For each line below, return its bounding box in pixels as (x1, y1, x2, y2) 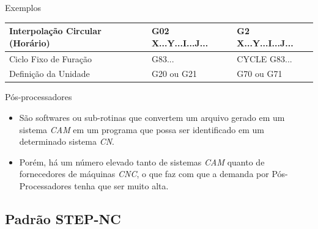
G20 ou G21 (151, 67, 197, 80)
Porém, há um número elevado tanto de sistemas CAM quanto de (19, 155, 265, 168)
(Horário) (9, 36, 50, 49)
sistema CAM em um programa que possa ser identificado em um (19, 123, 264, 136)
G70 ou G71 (237, 67, 283, 80)
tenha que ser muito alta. (74, 180, 169, 192)
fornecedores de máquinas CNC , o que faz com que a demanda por (19, 167, 269, 180)
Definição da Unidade (9, 67, 90, 80)
